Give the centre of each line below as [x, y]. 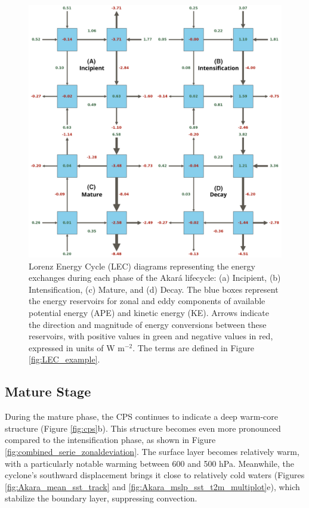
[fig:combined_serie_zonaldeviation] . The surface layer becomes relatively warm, [152, 451]
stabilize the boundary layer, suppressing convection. [101, 498]
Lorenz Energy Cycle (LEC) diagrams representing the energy [142, 266]
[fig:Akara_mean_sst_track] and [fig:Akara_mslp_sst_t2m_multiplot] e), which [152, 486]
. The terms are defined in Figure [193, 347]
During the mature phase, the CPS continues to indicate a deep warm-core [142, 416]
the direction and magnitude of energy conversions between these [148, 324]
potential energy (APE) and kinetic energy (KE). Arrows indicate [149, 312]
